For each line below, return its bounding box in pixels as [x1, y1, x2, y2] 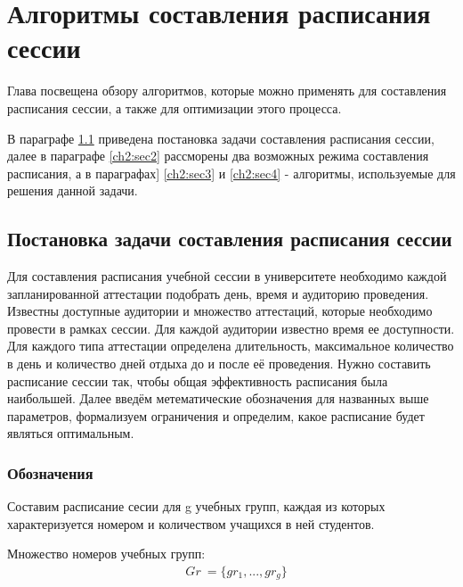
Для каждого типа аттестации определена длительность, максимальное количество [7, 336, 454, 355]
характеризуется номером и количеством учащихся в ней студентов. [7, 514, 375, 533]
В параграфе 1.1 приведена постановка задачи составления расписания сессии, [7, 128, 435, 147]
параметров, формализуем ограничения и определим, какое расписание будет [7, 406, 425, 425]
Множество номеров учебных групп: [7, 544, 206, 563]
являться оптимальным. [7, 424, 134, 442]
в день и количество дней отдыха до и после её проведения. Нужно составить [7, 354, 431, 373]
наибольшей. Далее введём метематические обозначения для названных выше [7, 389, 429, 408]
